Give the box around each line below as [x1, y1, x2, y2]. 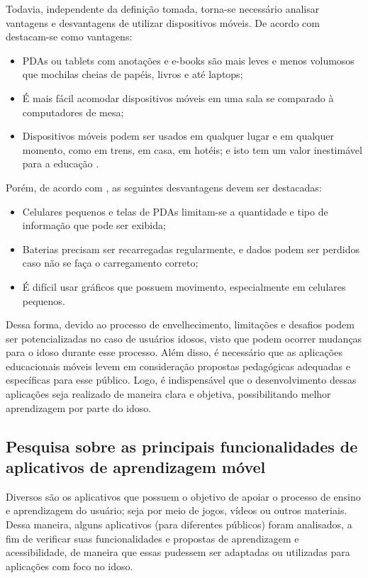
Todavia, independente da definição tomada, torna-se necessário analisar [6, 1, 320, 16]
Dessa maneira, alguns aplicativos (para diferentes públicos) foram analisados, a [6, 517, 352, 532]
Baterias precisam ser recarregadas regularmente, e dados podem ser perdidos [22, 241, 359, 256]
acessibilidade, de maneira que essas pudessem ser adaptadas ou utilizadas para [6, 545, 350, 560]
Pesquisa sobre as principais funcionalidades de [6, 435, 358, 457]
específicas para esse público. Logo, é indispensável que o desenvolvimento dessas [6, 372, 357, 387]
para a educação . [22, 156, 99, 171]
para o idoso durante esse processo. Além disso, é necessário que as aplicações [6, 345, 342, 360]
